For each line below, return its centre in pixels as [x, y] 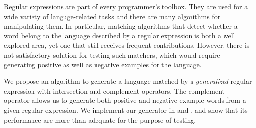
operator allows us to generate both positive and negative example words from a [125, 100]
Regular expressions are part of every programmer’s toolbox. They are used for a [126, 6]
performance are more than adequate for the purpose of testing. [100, 119]
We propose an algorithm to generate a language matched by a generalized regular [128, 81]
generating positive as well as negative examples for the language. [103, 64]
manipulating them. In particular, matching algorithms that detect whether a [121, 26]
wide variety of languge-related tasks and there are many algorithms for [112, 16]
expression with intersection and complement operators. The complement [114, 90]
